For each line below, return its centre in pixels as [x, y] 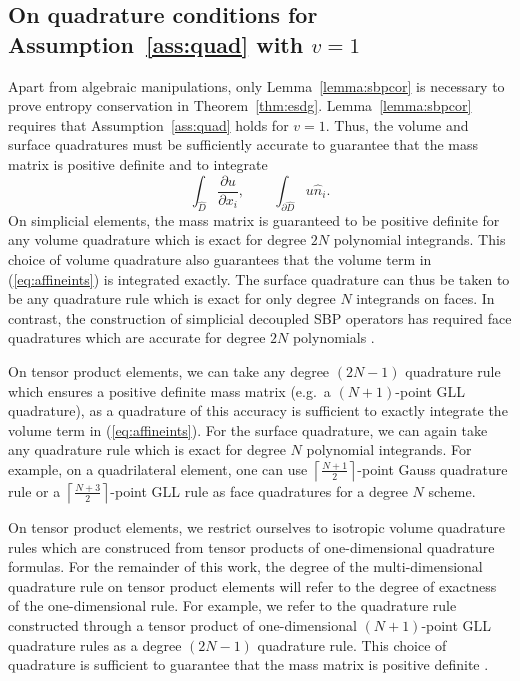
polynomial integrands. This [419, 239]
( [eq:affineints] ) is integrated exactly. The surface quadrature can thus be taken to [259, 278]
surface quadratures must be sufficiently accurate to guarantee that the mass [243, 144]
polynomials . [333, 337]
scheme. [452, 490]
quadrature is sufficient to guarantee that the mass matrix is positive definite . [248, 664]
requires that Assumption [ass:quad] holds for [148, 124]
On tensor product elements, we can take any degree [169, 370]
